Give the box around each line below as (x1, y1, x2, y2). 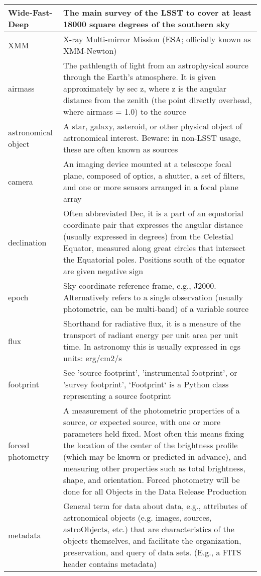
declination (8, 236, 47, 248)
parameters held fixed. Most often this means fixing (63, 428, 244, 439)
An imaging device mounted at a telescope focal (63, 158, 232, 170)
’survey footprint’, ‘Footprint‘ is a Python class (63, 378, 229, 390)
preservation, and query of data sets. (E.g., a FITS (63, 546, 241, 558)
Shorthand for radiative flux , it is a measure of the (63, 317, 241, 329)
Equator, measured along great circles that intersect (63, 242, 246, 254)
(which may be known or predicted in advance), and (63, 451, 246, 462)
